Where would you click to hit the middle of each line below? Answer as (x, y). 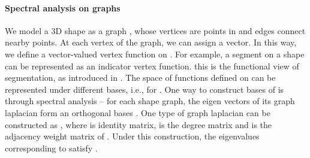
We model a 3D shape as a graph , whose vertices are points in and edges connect (155, 30)
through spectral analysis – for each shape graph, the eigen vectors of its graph (150, 101)
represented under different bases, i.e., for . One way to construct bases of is (145, 89)
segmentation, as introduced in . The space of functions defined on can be (140, 78)
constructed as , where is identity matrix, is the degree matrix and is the (139, 124)
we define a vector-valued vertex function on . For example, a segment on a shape (155, 54)
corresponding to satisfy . (51, 148)
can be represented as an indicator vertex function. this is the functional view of (152, 66)
